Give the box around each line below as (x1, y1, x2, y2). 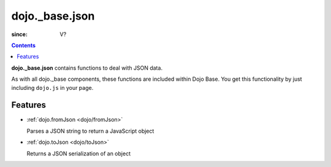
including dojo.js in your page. (11, 84, 94, 91)
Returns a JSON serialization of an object (26, 150, 131, 157)
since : (11, 31, 28, 38)
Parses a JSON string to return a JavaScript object (26, 127, 154, 135)
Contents (11, 42, 36, 49)
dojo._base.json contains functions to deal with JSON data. (11, 64, 162, 72)
